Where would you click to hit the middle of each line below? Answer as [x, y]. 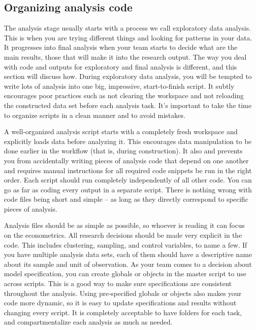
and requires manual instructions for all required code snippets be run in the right [128, 170]
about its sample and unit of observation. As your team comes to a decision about [128, 264]
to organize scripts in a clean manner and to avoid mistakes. [95, 115]
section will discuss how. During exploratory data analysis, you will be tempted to [128, 76]
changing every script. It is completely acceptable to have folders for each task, [123, 312]
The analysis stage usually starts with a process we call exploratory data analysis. [128, 28]
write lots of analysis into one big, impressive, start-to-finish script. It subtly [119, 86]
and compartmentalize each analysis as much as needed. [88, 322]
